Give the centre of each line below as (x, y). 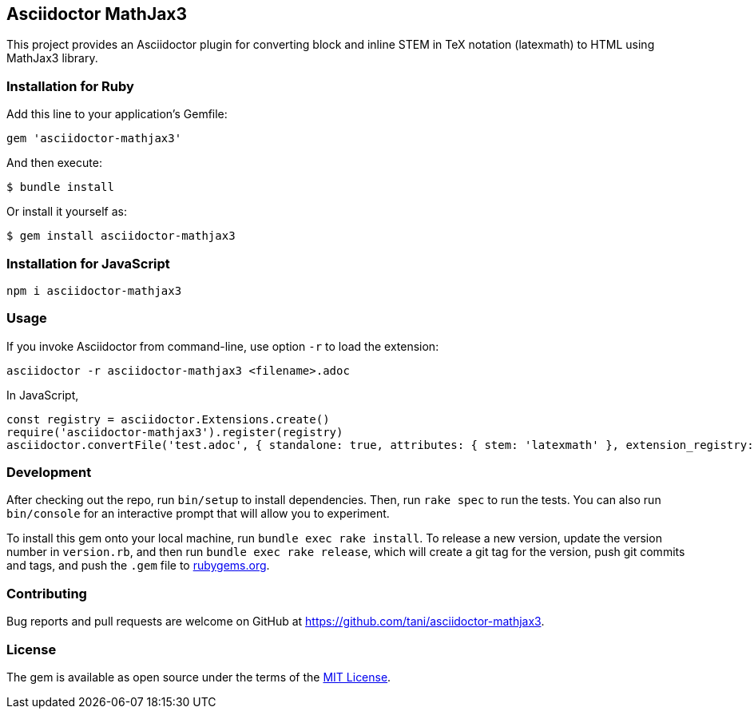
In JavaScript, (43, 395)
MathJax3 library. (52, 58)
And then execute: (54, 163)
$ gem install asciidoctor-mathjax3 (121, 236)
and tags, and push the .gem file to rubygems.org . (138, 566)
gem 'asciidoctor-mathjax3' (94, 139)
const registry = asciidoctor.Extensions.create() (168, 419)
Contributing (47, 593)
